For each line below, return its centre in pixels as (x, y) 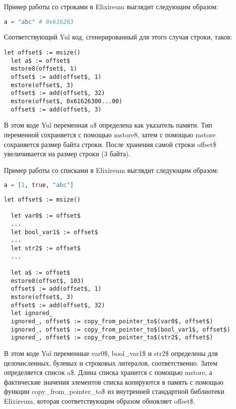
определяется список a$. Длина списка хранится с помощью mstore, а (108, 372)
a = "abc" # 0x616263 (39, 22)
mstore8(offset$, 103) (47, 281)
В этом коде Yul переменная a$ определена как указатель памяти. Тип (108, 125)
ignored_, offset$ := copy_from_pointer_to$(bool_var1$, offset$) (121, 329)
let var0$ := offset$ (46, 216)
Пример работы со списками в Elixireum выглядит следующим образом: (111, 170)
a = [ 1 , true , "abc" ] (39, 185)
